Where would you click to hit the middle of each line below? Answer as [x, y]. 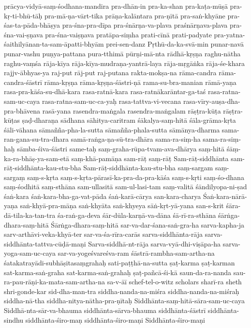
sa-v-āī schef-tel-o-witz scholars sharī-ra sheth [174, 282]
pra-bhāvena [22, 110]
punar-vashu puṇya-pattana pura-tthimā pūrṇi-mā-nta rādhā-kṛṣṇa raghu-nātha [122, 53]
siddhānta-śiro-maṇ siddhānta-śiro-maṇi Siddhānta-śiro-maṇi [115, 320]
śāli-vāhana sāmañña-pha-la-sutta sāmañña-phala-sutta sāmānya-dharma [112, 129]
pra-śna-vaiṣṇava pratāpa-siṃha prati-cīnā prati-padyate [128, 34]
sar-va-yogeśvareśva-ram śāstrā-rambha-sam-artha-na [136, 253]
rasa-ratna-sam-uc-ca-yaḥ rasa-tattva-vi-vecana [111, 101]
